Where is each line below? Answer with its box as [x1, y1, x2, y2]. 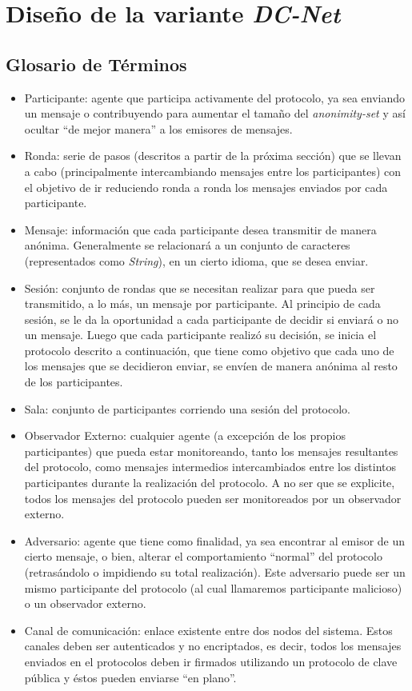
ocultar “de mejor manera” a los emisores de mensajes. [24, 120, 293, 137]
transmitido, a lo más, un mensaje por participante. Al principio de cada [24, 295, 381, 312]
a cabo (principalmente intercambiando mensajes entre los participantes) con [24, 162, 402, 179]
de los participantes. [24, 373, 123, 390]
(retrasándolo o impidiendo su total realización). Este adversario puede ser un [24, 564, 406, 581]
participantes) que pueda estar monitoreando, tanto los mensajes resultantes [24, 442, 398, 459]
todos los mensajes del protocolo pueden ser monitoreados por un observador [24, 489, 402, 506]
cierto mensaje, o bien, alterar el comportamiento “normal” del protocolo [24, 548, 382, 565]
